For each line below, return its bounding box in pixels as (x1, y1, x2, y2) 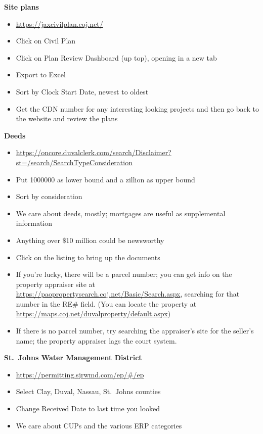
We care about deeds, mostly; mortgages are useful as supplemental (16, 208, 226, 218)
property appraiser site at (16, 278, 96, 289)
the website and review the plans (16, 113, 118, 124)
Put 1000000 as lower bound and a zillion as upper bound (16, 174, 195, 184)
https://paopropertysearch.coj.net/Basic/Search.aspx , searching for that (16, 288, 240, 299)
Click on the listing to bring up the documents (16, 252, 160, 262)
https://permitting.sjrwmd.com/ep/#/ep (16, 369, 144, 379)
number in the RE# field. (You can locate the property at (16, 298, 197, 309)
